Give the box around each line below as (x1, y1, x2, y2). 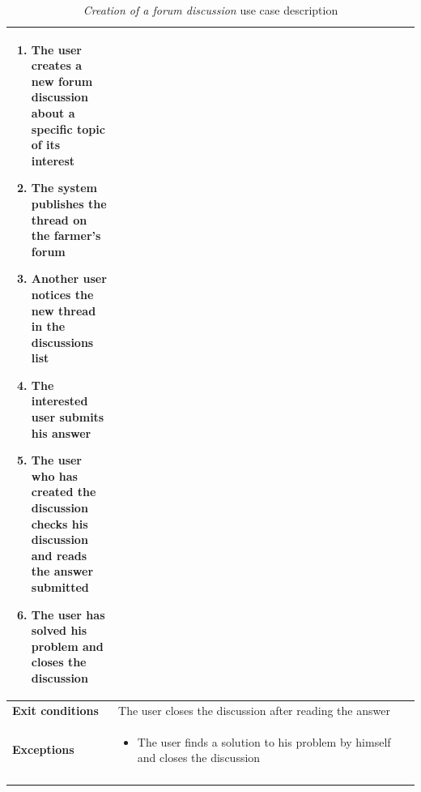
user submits (31, 409, 104, 426)
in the (31, 318, 66, 335)
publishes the (31, 195, 107, 212)
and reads (31, 546, 87, 563)
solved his (31, 622, 87, 639)
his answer (31, 424, 91, 441)
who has (31, 467, 78, 484)
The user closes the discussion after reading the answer (118, 701, 390, 718)
